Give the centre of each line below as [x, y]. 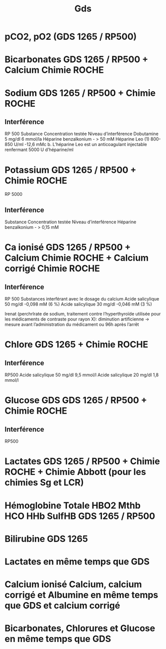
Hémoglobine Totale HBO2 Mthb [73, 505]
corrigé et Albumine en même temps [82, 595]
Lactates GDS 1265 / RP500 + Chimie [82, 461]
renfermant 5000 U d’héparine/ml [39, 150]
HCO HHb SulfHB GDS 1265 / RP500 [80, 516]
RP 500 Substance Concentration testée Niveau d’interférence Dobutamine [82, 134]
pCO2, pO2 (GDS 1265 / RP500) [71, 37]
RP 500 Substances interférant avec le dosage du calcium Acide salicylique [82, 299]
